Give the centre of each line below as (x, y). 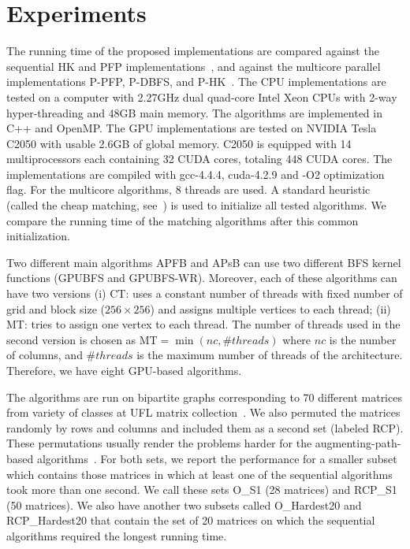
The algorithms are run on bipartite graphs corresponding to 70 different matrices (204, 397)
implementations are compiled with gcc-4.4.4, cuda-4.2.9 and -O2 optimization (196, 174)
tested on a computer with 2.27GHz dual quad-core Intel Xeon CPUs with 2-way (202, 96)
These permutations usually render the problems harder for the (159, 443)
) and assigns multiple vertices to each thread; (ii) (270, 308)
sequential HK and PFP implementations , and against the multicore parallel (194, 66)
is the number (363, 339)
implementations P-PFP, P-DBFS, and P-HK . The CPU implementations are (196, 82)
